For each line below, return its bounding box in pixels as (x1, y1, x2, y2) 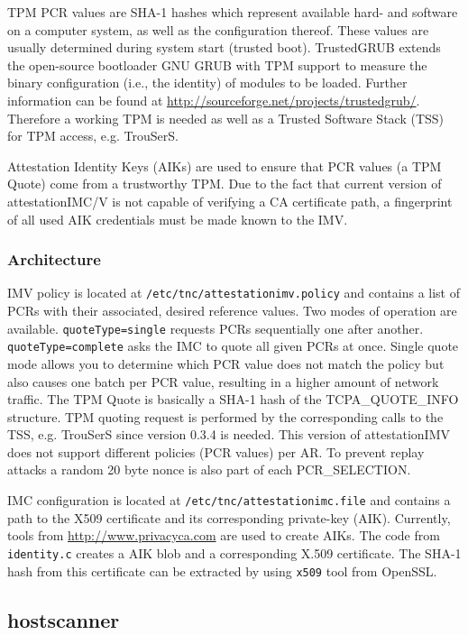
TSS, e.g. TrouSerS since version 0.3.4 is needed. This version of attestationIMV (7, 425, 451, 444)
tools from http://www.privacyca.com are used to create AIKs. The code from (7, 526, 440, 545)
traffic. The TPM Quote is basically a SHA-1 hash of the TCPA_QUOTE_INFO (7, 390, 459, 409)
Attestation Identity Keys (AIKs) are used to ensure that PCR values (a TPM (7, 156, 442, 175)
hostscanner (7, 605, 120, 633)
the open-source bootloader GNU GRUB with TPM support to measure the (7, 55, 427, 74)
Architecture (7, 248, 101, 271)
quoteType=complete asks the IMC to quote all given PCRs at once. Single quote (7, 336, 459, 355)
